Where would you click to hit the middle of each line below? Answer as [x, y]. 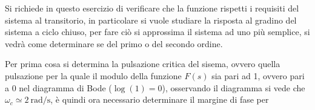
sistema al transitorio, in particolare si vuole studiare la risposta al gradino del [151, 20]
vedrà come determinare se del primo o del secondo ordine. [114, 43]
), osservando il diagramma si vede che [234, 87]
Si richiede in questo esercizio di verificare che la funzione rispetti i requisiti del [152, 8]
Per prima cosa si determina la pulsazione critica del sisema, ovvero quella [143, 64]
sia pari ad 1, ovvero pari [258, 75]
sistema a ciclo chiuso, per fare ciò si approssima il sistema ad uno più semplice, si [157, 32]
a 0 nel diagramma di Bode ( [58, 87]
